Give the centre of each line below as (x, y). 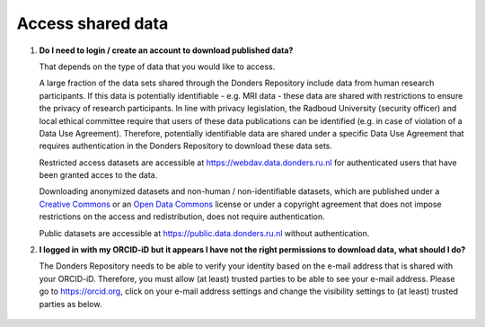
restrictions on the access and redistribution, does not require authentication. (182, 217)
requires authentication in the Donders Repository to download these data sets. (185, 146)
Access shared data (93, 23)
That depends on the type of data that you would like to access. (157, 66)
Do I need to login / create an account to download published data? (166, 50)
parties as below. (71, 304)
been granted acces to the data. (98, 175)
